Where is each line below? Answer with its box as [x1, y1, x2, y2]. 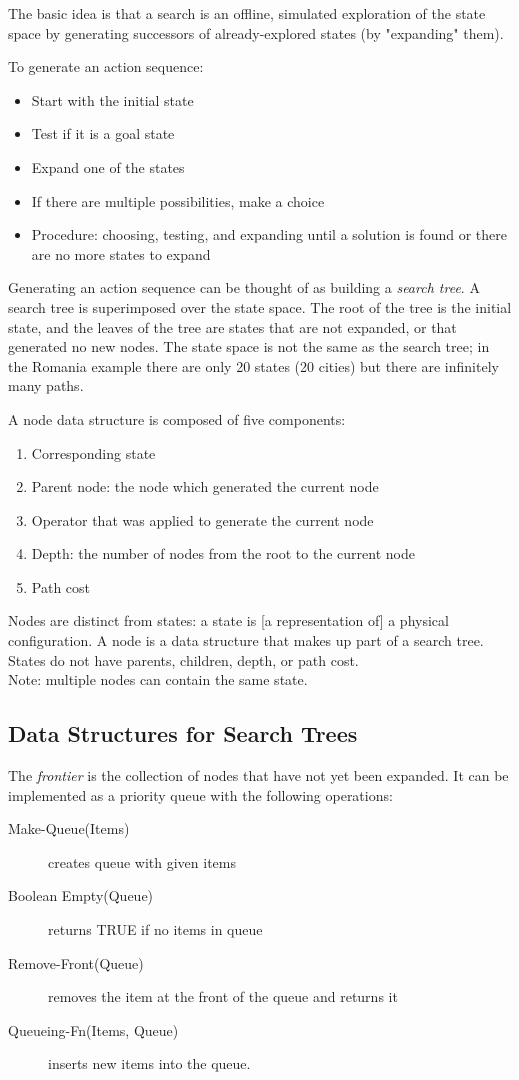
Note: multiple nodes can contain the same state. [8, 669, 308, 690]
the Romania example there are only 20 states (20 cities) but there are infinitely [8, 355, 499, 376]
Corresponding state [31, 442, 156, 463]
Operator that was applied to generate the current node [31, 509, 374, 530]
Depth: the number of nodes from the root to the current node [31, 543, 415, 564]
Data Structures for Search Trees [8, 718, 358, 749]
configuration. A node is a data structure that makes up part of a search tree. [8, 630, 484, 651]
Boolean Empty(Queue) [8, 885, 154, 906]
